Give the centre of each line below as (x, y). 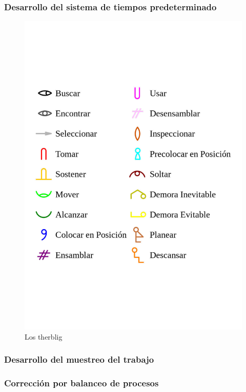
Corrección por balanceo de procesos (81, 383)
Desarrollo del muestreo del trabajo (79, 359)
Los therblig (44, 336)
